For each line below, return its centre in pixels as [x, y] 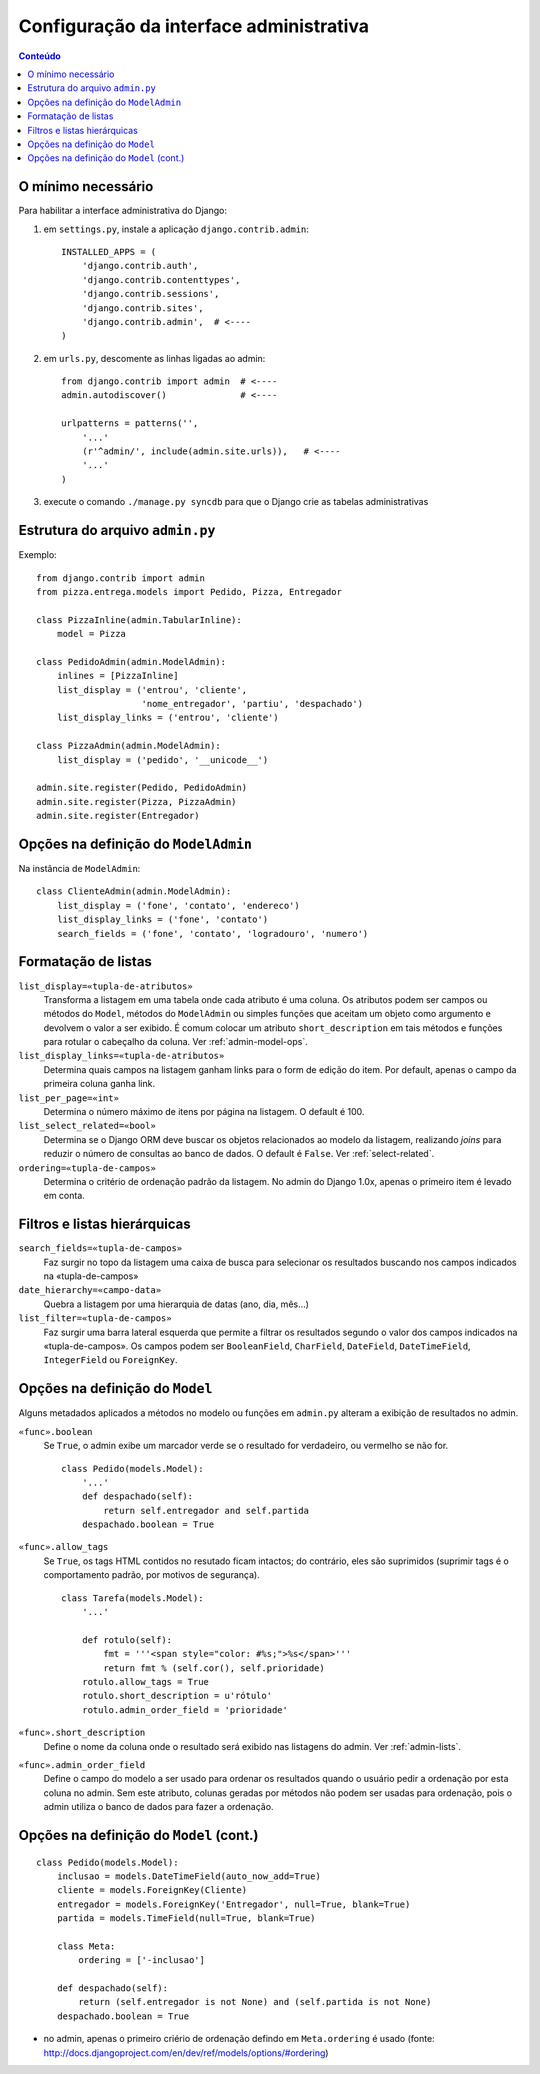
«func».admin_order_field [82, 1764]
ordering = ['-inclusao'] [141, 1960]
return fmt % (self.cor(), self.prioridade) [214, 1668]
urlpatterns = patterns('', [130, 423]
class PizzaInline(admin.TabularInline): [139, 619]
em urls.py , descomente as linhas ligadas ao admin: [154, 358]
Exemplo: [37, 555]
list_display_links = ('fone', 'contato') [162, 919]
